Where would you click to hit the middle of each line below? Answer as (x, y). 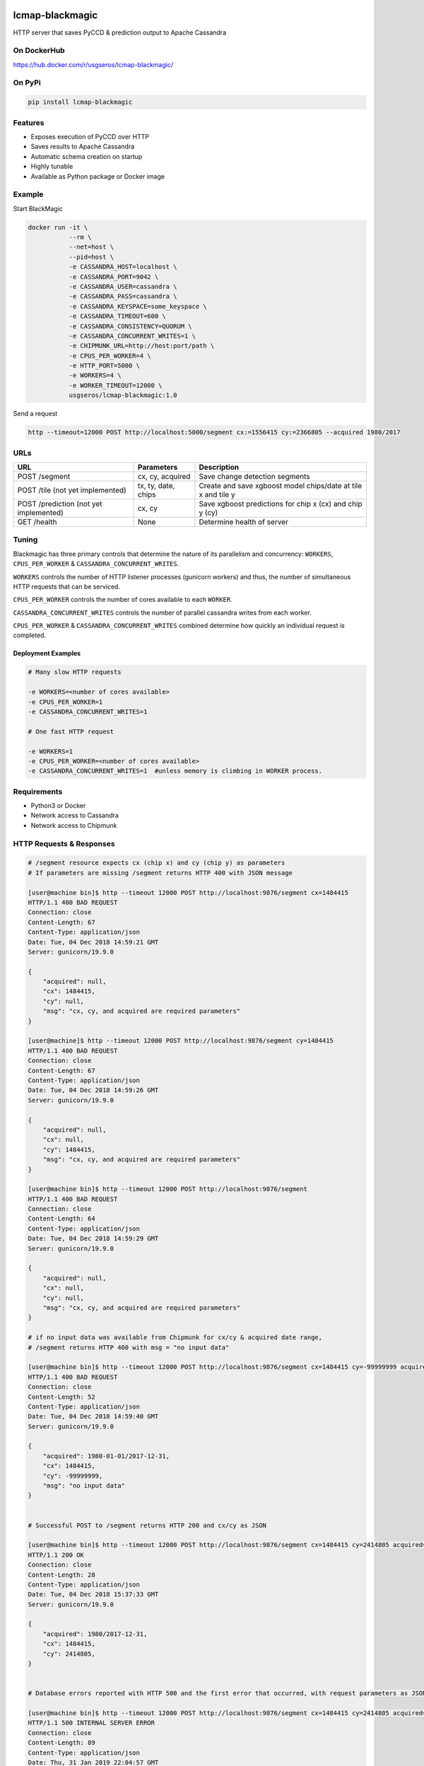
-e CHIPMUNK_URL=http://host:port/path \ (142, 346)
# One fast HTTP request (71, 731)
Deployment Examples (47, 653)
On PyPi (27, 83)
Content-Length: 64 (61, 1219)
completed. (29, 635)
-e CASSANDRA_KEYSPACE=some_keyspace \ (138, 306)
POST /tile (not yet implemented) (72, 490)
